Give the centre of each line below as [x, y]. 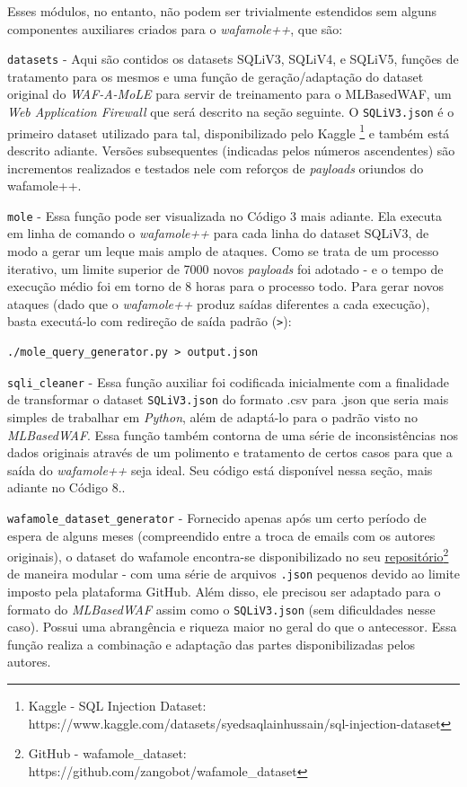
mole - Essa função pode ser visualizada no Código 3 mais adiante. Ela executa [225, 215]
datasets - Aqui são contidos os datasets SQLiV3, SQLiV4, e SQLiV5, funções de [233, 59]
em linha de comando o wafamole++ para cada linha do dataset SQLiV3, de [218, 233]
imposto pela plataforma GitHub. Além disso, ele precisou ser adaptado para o [224, 592]
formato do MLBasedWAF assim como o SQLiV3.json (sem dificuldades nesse [221, 609]
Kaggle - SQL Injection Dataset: [117, 706]
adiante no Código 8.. [66, 487]
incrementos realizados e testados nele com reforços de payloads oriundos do [216, 168]
